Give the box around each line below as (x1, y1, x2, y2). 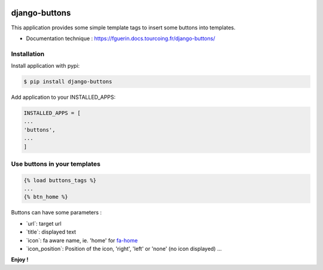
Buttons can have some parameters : (11, 209, 102, 216)
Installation (11, 50, 45, 58)
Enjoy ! (11, 256, 29, 263)
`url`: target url (26, 220, 62, 227)
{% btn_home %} (23, 193, 68, 201)
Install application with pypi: (11, 62, 80, 69)
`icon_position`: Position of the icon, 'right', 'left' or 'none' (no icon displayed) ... (26, 245, 223, 253)
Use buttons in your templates (11, 159, 101, 168)
